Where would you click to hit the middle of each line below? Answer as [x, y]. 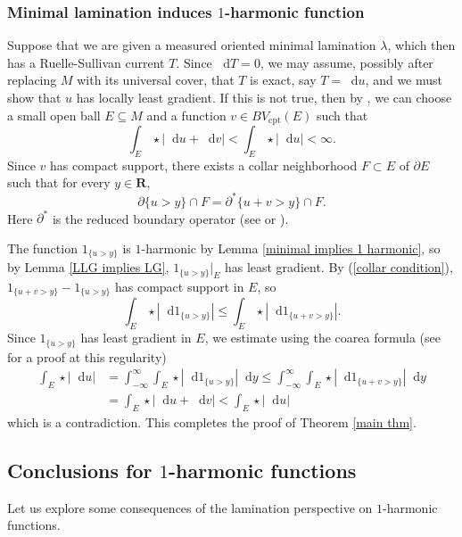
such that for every [59, 182]
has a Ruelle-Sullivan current [86, 62]
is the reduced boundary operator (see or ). [170, 218]
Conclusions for [80, 470]
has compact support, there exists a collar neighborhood [204, 165]
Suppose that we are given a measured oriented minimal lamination [192, 45]
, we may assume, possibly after [346, 62]
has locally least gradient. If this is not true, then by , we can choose [264, 97]
